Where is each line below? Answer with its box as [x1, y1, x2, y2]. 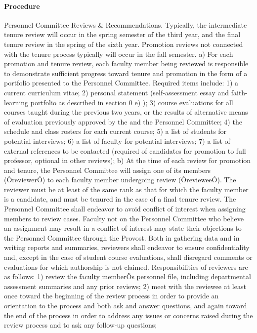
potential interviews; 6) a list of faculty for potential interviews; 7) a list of [4, 135, 230, 146]
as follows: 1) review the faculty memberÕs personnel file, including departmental [4, 271, 251, 282]
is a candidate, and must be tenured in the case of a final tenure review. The [4, 194, 236, 204]
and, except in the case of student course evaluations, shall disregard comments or [4, 252, 253, 262]
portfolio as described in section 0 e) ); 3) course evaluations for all [30, 97, 233, 107]
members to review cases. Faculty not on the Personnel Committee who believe [4, 213, 244, 223]
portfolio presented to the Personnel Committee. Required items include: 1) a [4, 78, 239, 88]
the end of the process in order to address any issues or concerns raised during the [4, 310, 253, 320]
